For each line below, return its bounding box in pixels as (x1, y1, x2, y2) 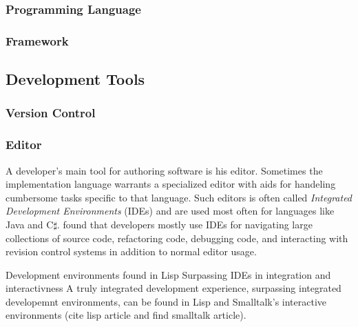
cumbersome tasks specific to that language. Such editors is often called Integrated (6, 190, 352, 204)
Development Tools (6, 68, 145, 90)
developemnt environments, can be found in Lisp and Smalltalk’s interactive (6, 294, 327, 308)
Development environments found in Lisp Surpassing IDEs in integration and (6, 267, 331, 281)
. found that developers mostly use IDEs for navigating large (56, 217, 313, 231)
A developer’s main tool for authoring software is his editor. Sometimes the (6, 163, 323, 177)
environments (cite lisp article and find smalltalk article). (6, 308, 246, 322)
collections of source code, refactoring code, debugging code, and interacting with (6, 230, 348, 245)
